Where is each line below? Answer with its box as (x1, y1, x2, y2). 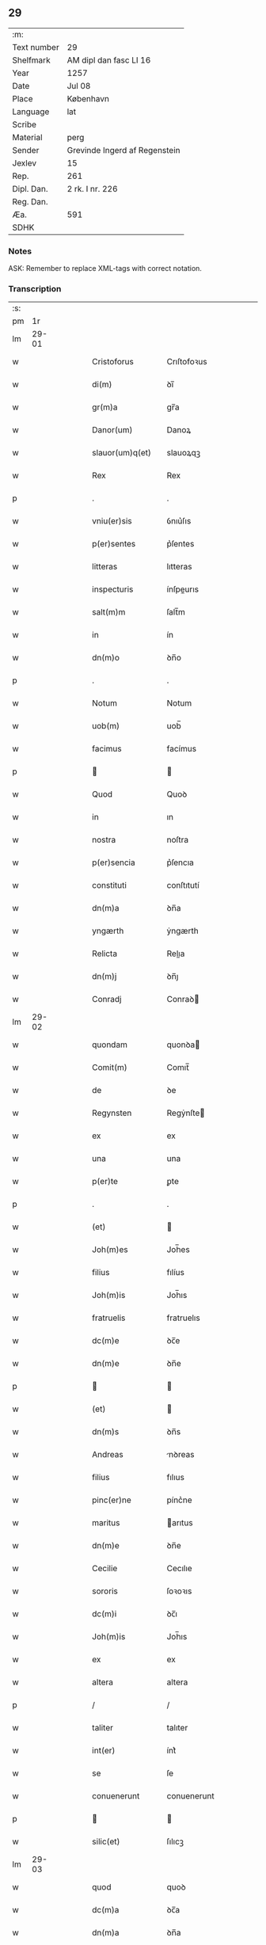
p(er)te (92, 1176, 119, 1187)
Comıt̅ (166, 1062, 190, 1073)
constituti (92, 880, 127, 891)
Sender (12, 144, 40, 155)
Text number (12, 41, 59, 52)
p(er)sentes (92, 539, 136, 550)
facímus (166, 744, 196, 755)
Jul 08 (66, 80, 91, 91)
